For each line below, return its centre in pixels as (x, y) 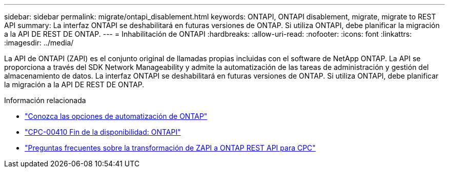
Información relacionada (45, 100)
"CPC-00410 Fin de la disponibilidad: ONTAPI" (103, 132)
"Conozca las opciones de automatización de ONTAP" (116, 116)
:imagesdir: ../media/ (39, 43)
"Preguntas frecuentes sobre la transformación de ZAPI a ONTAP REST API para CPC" (170, 148)
